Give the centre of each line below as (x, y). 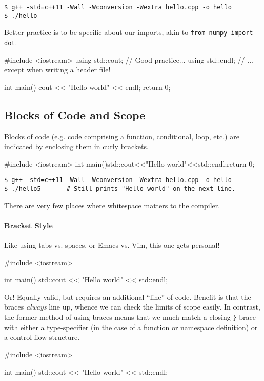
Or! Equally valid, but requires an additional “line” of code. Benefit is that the (128, 296)
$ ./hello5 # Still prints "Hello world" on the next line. (120, 189)
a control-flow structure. (42, 337)
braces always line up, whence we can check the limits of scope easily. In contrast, (132, 307)
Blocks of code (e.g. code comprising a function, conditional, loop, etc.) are (122, 136)
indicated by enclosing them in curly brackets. (76, 146)
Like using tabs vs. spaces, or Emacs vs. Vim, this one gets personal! (112, 245)
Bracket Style (28, 225)
